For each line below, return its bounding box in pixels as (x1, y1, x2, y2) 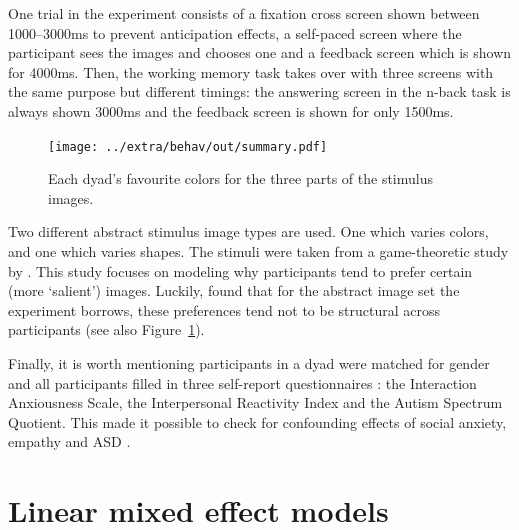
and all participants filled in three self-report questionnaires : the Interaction (8, 372, 477, 393)
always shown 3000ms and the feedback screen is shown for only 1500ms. (8, 100, 454, 121)
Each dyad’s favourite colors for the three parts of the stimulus (48, 168, 433, 189)
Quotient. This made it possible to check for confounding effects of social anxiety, (8, 411, 507, 432)
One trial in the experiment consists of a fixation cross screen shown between (8, 3, 480, 23)
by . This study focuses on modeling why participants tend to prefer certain (8, 260, 473, 281)
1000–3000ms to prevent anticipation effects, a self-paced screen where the (8, 22, 462, 43)
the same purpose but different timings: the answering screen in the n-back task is (8, 81, 511, 102)
